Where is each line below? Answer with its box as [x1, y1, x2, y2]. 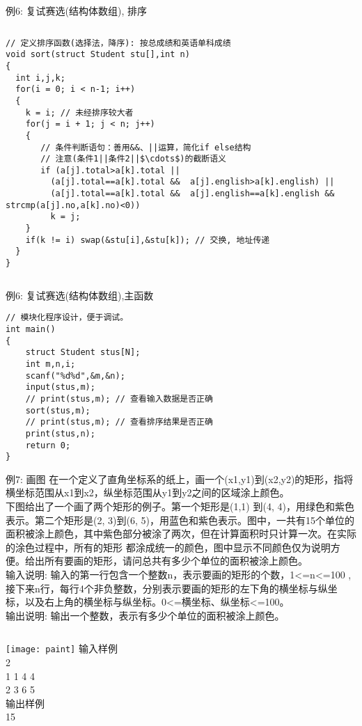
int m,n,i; [25, 358, 76, 369]
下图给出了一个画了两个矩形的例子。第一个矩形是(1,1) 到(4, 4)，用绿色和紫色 [6, 499, 354, 514]
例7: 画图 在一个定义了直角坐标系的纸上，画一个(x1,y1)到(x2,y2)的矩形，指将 [6, 471, 354, 486]
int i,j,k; [15, 72, 65, 83]
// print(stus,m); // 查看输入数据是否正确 [25, 393, 213, 404]
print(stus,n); [25, 428, 95, 439]
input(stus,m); [25, 382, 95, 393]
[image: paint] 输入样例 [6, 641, 118, 656]
